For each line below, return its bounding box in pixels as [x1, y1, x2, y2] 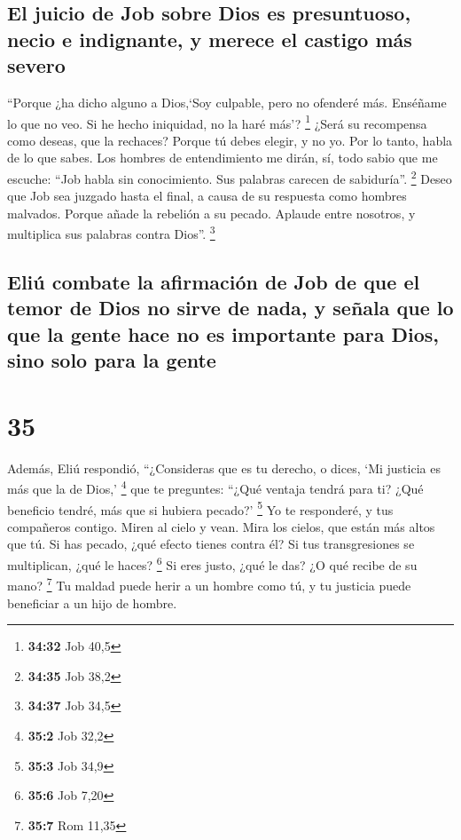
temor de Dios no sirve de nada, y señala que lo [7, 294, 454, 321]
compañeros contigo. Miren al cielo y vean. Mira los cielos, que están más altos [7, 517, 435, 535]
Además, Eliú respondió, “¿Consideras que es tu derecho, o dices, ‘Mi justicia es [7, 458, 441, 477]
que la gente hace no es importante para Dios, [7, 320, 440, 347]
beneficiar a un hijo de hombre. [7, 593, 177, 612]
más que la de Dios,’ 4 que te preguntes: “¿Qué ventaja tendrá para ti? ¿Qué [7, 477, 424, 498]
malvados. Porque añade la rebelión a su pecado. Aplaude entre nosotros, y [7, 203, 416, 222]
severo [7, 52, 66, 79]
